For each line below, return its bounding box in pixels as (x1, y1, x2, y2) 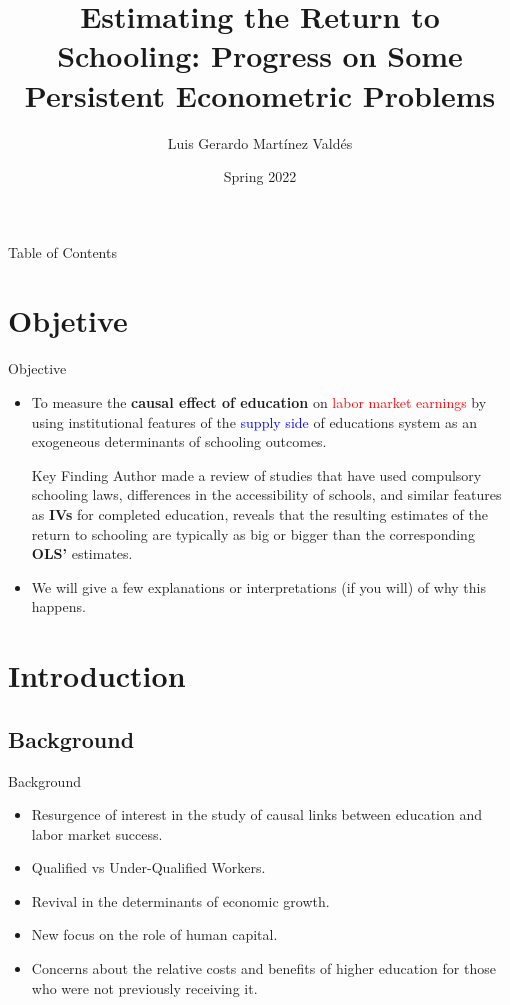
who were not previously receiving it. (31, 977, 258, 998)
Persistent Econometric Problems (24, 74, 496, 115)
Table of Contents (8, 241, 117, 262)
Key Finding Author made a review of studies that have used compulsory (31, 464, 482, 485)
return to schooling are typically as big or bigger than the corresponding (31, 523, 475, 544)
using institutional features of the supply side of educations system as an (31, 411, 478, 432)
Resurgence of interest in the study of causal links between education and (31, 804, 482, 825)
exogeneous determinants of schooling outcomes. (31, 431, 327, 452)
